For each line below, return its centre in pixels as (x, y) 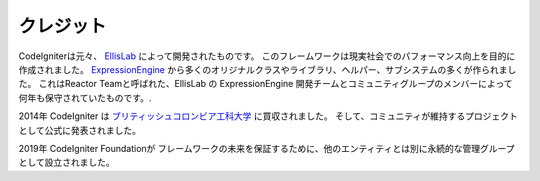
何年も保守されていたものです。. (85, 97)
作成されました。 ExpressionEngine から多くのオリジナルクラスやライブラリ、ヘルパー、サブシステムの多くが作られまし (267, 69)
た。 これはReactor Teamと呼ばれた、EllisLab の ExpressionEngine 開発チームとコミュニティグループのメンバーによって (265, 84)
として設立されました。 (66, 162)
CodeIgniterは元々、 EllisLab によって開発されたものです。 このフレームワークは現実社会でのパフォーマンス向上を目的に (267, 56)
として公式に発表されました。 (80, 130)
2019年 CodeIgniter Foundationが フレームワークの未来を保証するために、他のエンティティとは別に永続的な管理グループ (266, 148)
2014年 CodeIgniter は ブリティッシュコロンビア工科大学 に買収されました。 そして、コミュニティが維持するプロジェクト (268, 116)
